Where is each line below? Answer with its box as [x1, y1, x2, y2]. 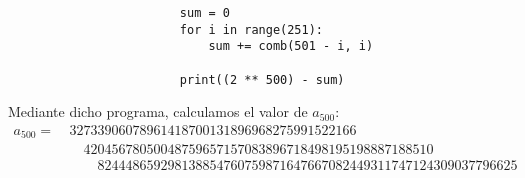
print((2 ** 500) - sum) [179, 72, 345, 87]
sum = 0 [179, 6, 230, 20]
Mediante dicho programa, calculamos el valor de [8, 101, 308, 122]
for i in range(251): [179, 22, 323, 37]
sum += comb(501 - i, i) [208, 39, 374, 54]
